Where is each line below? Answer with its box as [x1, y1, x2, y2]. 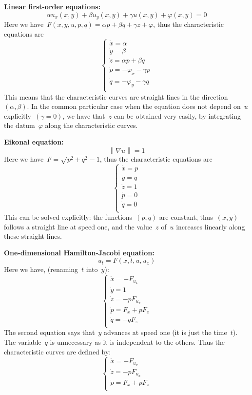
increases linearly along [176, 221, 245, 231]
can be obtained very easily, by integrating [114, 110, 241, 121]
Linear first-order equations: [4, 1, 101, 11]
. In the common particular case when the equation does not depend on [27, 101, 241, 111]
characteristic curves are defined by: [4, 346, 111, 356]
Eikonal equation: [4, 136, 64, 146]
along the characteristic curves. [45, 120, 138, 130]
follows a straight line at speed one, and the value [4, 221, 152, 231]
